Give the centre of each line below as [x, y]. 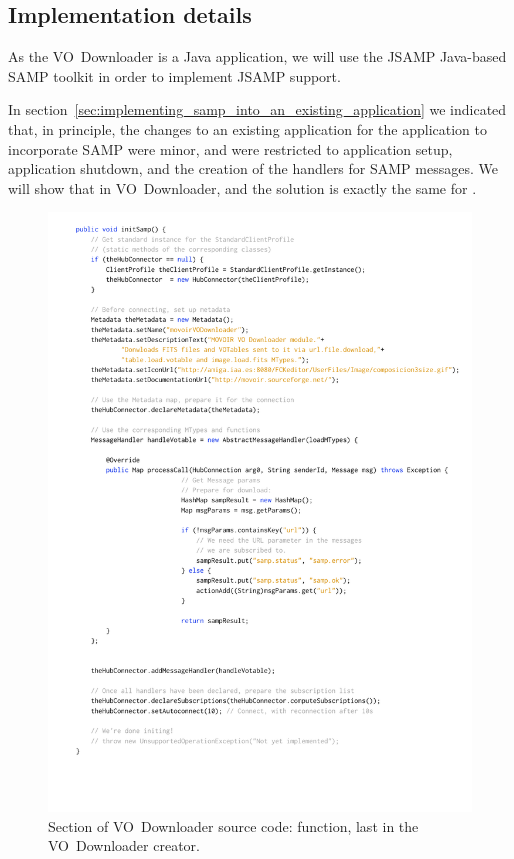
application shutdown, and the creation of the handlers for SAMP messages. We [253, 168]
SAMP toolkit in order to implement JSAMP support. [174, 75]
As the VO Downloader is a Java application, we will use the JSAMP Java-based [257, 56]
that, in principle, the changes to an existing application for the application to [248, 128]
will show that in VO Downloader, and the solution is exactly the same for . [242, 187]
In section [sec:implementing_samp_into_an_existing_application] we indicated [257, 109]
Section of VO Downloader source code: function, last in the [233, 825]
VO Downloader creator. [124, 845]
